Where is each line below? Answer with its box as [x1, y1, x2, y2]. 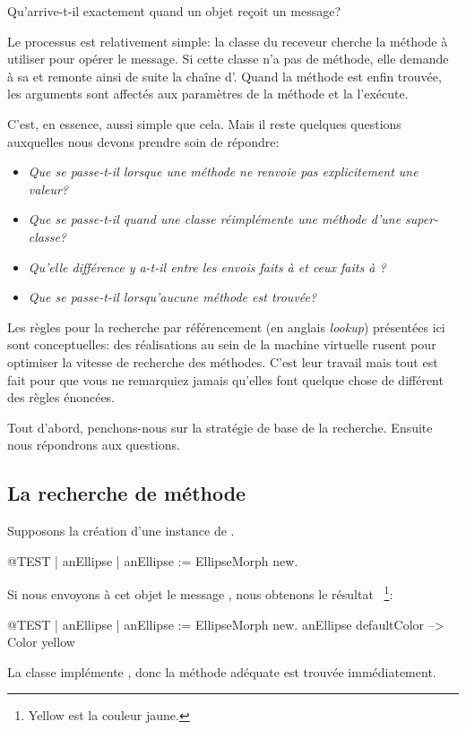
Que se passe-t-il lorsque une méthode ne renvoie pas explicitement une [28, 162, 419, 181]
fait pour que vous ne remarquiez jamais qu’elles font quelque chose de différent [7, 370, 444, 389]
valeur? [28, 179, 68, 198]
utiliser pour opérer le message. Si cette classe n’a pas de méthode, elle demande [7, 49, 449, 68]
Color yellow [7, 632, 75, 651]
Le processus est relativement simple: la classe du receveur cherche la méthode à [7, 31, 448, 50]
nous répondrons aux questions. [7, 435, 180, 454]
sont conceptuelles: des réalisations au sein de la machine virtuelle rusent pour [7, 335, 436, 354]
